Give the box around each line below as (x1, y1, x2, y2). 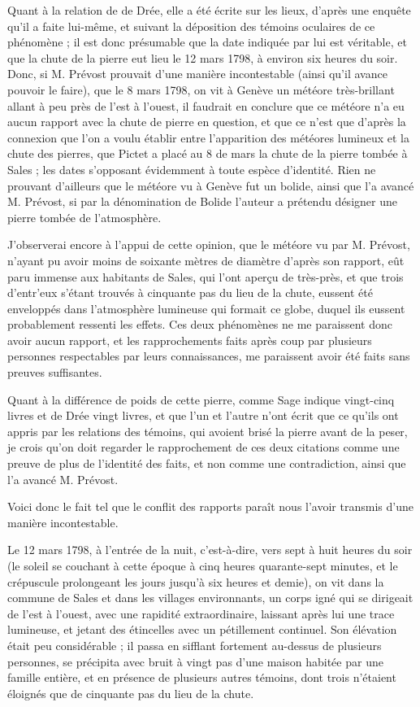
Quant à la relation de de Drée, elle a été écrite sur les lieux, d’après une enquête (7, 2, 411, 18)
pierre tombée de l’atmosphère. (7, 208, 162, 225)
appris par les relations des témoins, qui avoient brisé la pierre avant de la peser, (7, 422, 408, 439)
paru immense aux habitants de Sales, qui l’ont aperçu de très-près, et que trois (7, 268, 404, 285)
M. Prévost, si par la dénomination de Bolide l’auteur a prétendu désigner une (7, 193, 397, 210)
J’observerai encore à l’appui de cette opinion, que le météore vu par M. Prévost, (7, 236, 410, 253)
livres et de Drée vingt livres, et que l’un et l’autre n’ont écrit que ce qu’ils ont (7, 407, 399, 424)
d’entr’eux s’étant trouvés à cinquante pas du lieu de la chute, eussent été (7, 284, 373, 301)
